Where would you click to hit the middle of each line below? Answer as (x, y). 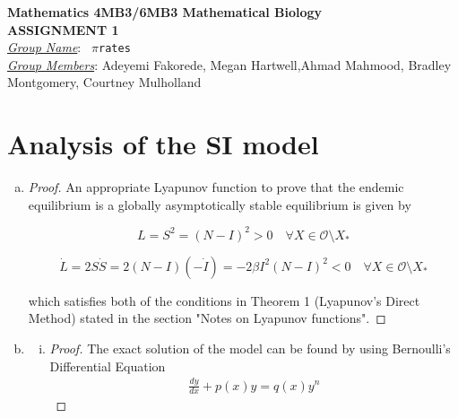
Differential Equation (108, 366)
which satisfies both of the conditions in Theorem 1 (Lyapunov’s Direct (224, 300)
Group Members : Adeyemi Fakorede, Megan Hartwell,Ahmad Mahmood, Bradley (229, 64)
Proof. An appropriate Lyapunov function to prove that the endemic (216, 187)
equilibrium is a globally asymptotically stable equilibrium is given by (220, 204)
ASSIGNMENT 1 (63, 29)
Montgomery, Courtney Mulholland (104, 82)
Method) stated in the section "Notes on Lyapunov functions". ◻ (207, 318)
